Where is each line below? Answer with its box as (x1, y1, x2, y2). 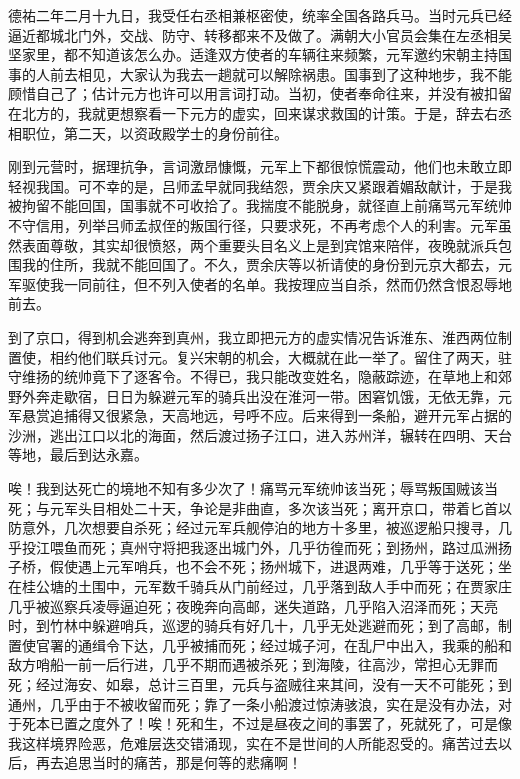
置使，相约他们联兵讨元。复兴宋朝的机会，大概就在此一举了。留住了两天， (8, 346, 498, 367)
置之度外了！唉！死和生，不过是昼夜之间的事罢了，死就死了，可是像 (63, 713, 512, 734)
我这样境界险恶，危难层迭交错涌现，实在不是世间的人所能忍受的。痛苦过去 (8, 732, 498, 753)
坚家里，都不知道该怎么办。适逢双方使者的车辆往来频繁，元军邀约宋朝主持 (8, 44, 498, 65)
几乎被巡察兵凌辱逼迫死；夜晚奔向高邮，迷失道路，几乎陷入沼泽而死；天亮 (8, 595, 498, 616)
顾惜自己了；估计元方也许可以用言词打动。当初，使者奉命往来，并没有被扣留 (8, 83, 512, 104)
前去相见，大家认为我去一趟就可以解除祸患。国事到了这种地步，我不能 (49, 63, 512, 84)
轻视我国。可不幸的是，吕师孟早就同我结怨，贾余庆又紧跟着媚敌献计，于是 (8, 175, 498, 196)
